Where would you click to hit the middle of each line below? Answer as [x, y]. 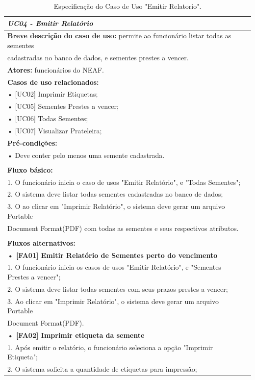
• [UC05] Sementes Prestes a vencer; [63, 106]
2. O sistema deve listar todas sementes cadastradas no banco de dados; [115, 194]
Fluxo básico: [30, 169]
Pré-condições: [32, 142]
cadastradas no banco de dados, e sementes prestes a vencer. [98, 57]
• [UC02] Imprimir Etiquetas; [53, 94]
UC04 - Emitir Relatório [50, 23]
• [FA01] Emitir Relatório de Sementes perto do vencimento [113, 255]
